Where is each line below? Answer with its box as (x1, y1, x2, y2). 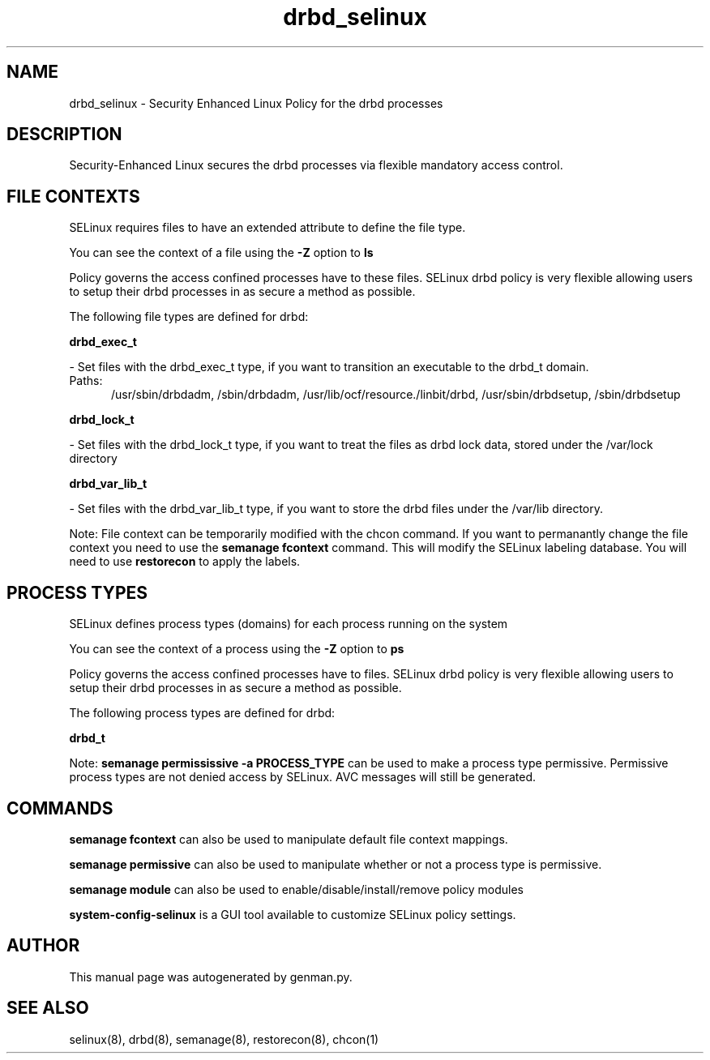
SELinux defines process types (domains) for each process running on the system (69, 617, 508, 631)
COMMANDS (6, 797, 113, 819)
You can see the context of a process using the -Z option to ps (69, 642, 404, 656)
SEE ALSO (6, 998, 89, 1019)
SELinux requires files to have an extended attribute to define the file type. (69, 220, 466, 235)
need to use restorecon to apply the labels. (69, 554, 301, 569)
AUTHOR (6, 935, 80, 956)
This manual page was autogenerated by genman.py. (69, 969, 353, 984)
